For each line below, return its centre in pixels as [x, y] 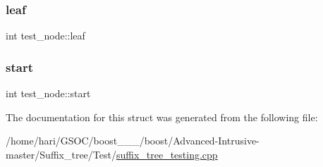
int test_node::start [48, 93]
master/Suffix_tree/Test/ [61, 154]
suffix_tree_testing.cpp [167, 154]
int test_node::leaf [45, 36]
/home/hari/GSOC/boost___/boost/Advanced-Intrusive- [133, 141]
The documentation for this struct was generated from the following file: [162, 117]
